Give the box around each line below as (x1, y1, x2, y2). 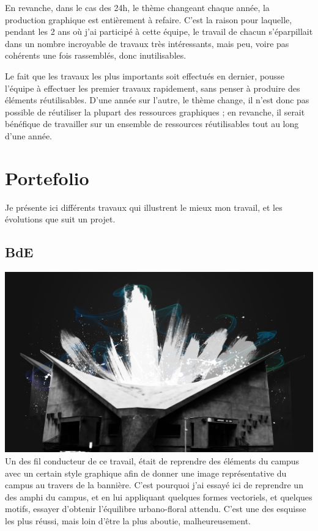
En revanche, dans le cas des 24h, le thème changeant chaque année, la (5, 1, 270, 13)
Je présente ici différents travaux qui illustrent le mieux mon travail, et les (5, 200, 283, 213)
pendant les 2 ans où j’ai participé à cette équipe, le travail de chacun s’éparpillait (5, 25, 313, 38)
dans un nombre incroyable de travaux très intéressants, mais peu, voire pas (5, 37, 289, 49)
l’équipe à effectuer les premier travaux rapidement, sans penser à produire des (5, 81, 300, 94)
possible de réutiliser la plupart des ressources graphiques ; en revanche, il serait (5, 105, 305, 118)
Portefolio (5, 165, 89, 190)
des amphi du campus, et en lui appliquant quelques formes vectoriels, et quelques (5, 490, 312, 503)
